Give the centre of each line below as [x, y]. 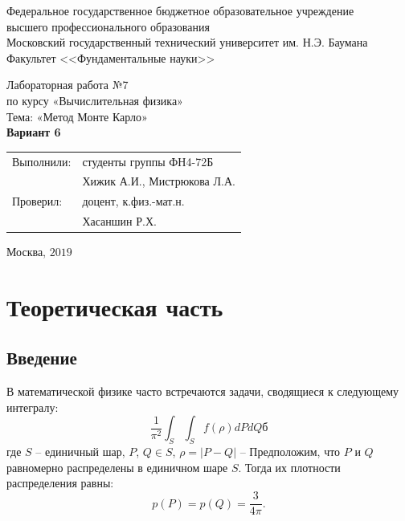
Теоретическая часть [115, 306]
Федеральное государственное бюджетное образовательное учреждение [180, 10]
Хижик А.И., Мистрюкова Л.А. [159, 181]
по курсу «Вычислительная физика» [95, 100]
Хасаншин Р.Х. [119, 221]
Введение [42, 358]
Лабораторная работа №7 [67, 85]
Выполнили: [42, 161]
